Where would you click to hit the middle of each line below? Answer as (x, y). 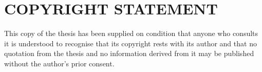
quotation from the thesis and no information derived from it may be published (129, 53)
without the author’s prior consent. (59, 63)
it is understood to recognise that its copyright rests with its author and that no (130, 43)
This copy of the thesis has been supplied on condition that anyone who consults (131, 33)
